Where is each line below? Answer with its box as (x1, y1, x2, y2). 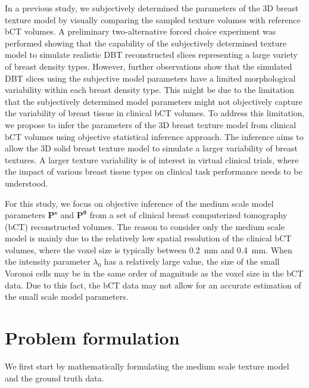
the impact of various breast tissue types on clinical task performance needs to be (5, 165, 302, 178)
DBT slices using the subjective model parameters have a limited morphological (5, 72, 296, 84)
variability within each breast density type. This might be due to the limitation (5, 83, 295, 96)
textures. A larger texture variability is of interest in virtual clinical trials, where (5, 153, 299, 166)
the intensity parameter (5, 255, 90, 268)
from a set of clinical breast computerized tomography (89, 209, 288, 221)
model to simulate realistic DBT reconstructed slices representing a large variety (5, 48, 298, 61)
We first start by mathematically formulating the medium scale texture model (5, 359, 289, 372)
